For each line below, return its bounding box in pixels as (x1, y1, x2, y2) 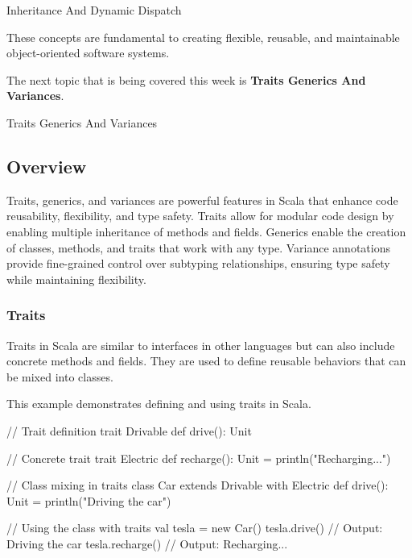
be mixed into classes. (6, 368, 113, 385)
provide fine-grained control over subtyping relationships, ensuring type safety (6, 255, 390, 272)
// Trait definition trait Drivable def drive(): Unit (6, 422, 252, 439)
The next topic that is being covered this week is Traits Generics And (6, 71, 366, 88)
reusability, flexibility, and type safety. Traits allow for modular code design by (6, 207, 394, 224)
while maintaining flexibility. (6, 270, 146, 287)
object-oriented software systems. (6, 44, 170, 61)
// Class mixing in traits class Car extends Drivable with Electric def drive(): (6, 477, 389, 493)
